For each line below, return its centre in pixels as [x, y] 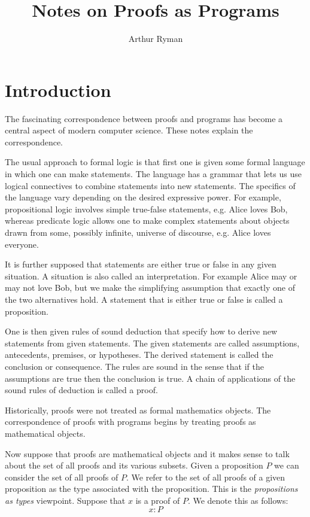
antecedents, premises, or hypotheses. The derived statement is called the [139, 355]
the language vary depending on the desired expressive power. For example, [143, 197]
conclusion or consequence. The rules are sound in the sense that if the [134, 366]
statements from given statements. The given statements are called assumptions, [152, 343]
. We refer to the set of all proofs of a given [206, 477]
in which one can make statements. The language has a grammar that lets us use [153, 174]
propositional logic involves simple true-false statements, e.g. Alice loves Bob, [146, 209]
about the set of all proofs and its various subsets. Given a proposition [134, 465]
